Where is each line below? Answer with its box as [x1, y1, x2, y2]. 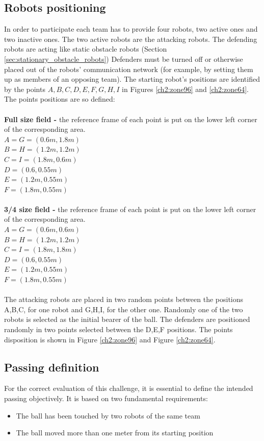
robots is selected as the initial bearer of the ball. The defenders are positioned [4, 314, 250, 324]
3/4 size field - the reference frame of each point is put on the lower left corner [4, 203, 256, 214]
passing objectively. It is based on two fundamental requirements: [4, 393, 208, 403]
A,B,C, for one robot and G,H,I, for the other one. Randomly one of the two [4, 304, 243, 314]
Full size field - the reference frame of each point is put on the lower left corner [4, 113, 257, 124]
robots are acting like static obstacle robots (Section [4, 43, 167, 54]
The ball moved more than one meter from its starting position [16, 427, 214, 438]
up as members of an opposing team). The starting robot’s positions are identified [4, 74, 260, 84]
